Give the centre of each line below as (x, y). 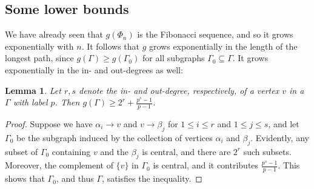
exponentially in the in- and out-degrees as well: (94, 69)
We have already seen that (54, 34)
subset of (22, 151)
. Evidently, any (280, 137)
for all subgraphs (173, 58)
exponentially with (39, 46)
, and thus (75, 178)
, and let (284, 124)
